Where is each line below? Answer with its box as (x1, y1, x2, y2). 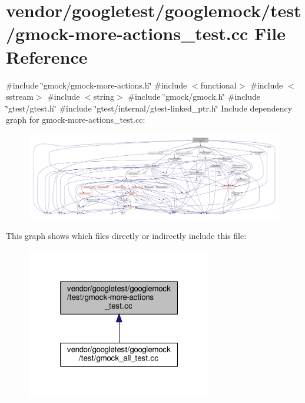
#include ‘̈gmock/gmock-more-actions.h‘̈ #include (6, 78, 187, 91)
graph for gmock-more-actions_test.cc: (6, 113, 145, 126)
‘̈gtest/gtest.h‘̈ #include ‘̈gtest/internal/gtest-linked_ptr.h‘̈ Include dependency (6, 101, 293, 114)
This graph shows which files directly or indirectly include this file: (6, 229, 247, 241)
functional (200, 78, 237, 91)
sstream (6, 90, 34, 103)
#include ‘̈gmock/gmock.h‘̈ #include (128, 90, 261, 103)
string (93, 90, 114, 103)
